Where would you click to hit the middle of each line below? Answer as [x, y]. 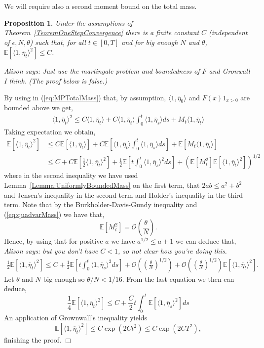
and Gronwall [229, 71]
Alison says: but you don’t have [51, 251]
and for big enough [150, 42]
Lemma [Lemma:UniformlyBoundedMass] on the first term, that [102, 185]
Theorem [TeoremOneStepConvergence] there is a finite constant [102, 32]
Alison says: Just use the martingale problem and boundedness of [102, 71]
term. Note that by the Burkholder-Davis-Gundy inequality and [101, 204]
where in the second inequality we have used [71, 175]
